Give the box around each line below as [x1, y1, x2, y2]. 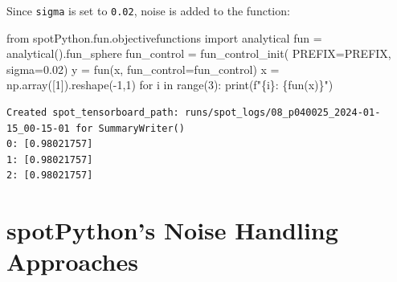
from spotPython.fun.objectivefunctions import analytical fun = [6, 29, 322, 46]
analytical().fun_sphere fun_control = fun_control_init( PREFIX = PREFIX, [6, 45, 391, 62]
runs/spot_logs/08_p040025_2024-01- [184, 107, 381, 119]
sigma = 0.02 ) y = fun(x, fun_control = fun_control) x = [6, 60, 280, 77]
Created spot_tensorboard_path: [6, 107, 179, 119]
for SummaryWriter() [75, 122, 185, 134]
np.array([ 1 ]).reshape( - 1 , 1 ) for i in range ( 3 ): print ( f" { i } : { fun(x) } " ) [6, 76, 334, 93]
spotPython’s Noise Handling [6, 214, 338, 247]
